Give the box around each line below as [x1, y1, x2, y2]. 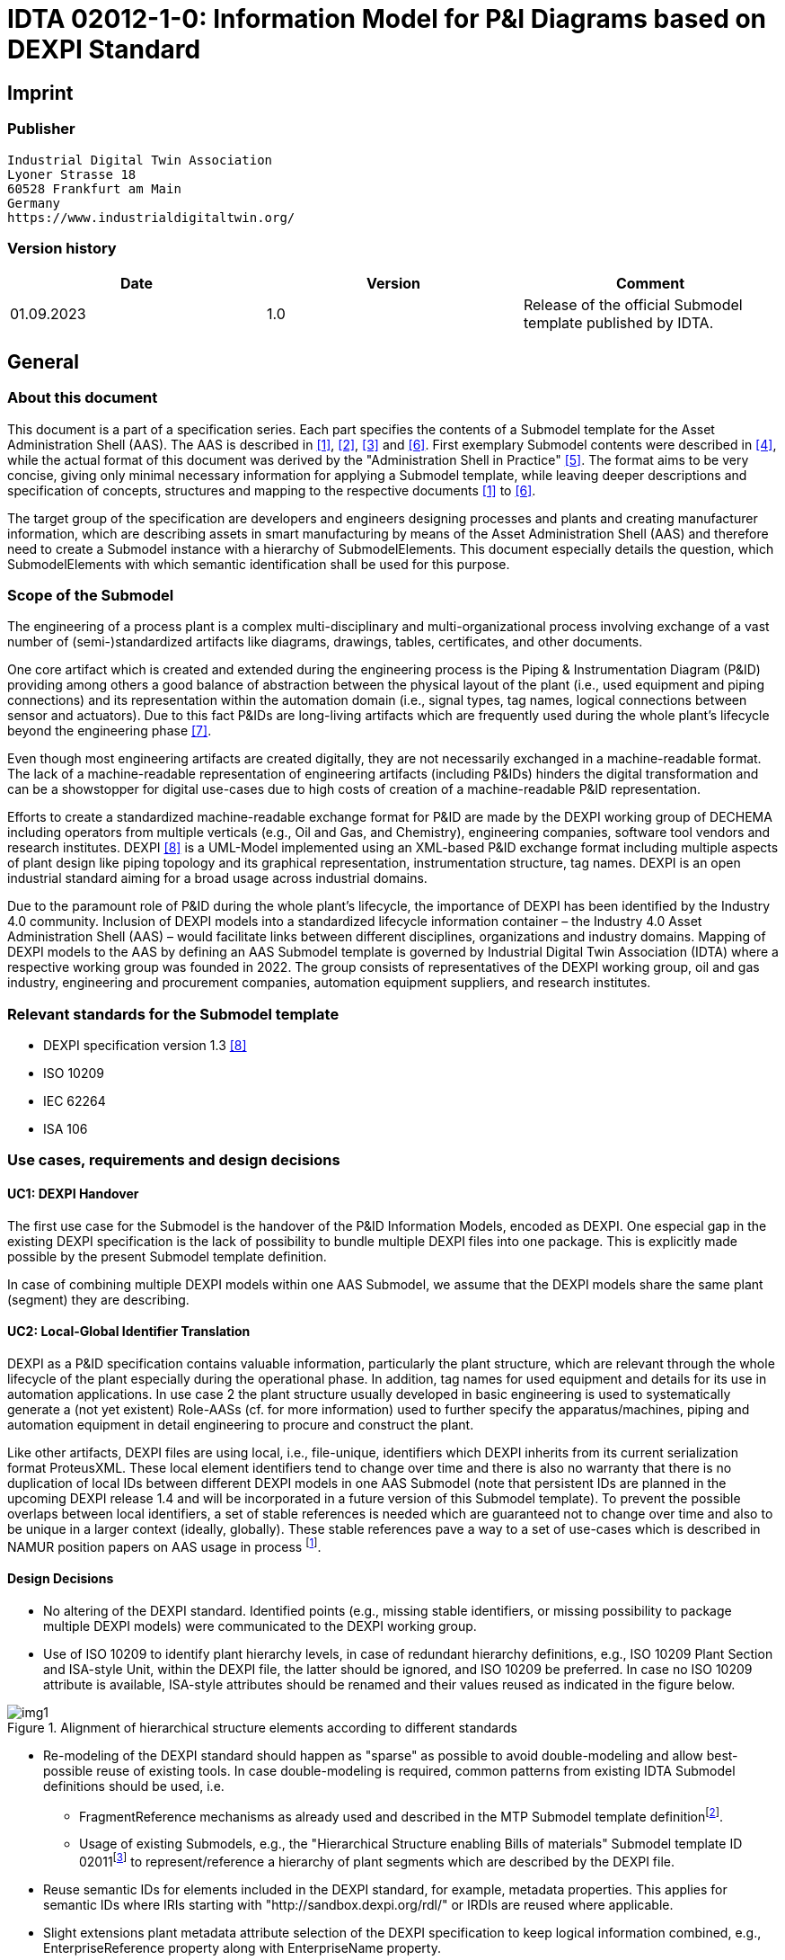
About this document [7, 388, 158, 407]
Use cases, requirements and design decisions [7, 1151, 340, 1170]
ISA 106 [43, 1121, 88, 1137]
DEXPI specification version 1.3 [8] [43, 1038, 247, 1054]
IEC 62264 [43, 1093, 106, 1109]
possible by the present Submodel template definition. [7, 1248, 327, 1264]
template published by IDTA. [523, 314, 714, 333]
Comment [615, 274, 685, 293]
